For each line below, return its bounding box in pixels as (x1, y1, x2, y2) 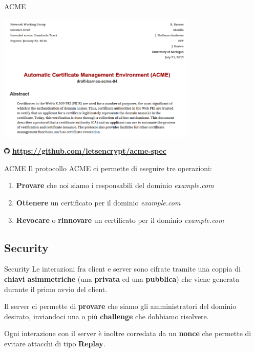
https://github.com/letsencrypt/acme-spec (12, 146, 166, 156)
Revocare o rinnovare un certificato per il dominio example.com (16, 214, 224, 225)
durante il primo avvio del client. (4, 283, 108, 294)
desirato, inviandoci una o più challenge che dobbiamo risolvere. (4, 310, 209, 321)
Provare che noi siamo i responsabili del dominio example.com (16, 180, 214, 191)
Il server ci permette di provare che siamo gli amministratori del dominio (4, 301, 237, 312)
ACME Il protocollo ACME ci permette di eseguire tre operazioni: (4, 162, 212, 173)
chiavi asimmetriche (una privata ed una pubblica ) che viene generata (4, 274, 240, 284)
